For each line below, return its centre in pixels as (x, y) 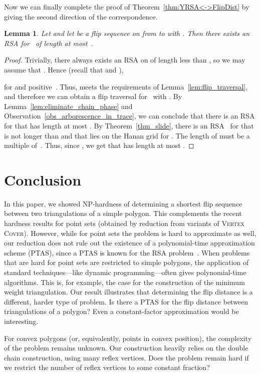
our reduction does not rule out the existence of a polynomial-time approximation (129, 243)
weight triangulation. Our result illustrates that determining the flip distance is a (128, 292)
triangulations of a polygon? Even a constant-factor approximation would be (121, 311)
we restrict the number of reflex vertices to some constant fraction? (107, 367)
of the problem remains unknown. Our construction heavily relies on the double (126, 348)
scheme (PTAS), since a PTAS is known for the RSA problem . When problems (127, 252)
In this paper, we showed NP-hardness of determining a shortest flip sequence (123, 203)
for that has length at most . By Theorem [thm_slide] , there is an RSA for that (129, 125)
